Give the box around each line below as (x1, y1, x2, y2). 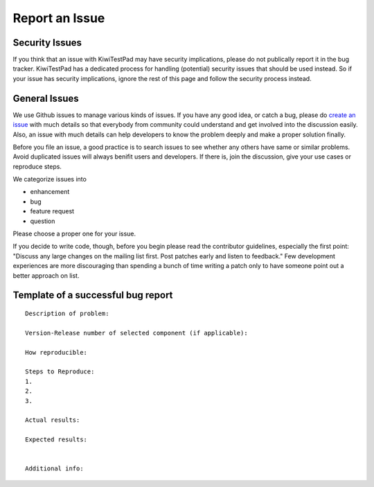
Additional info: (25, 465, 84, 472)
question (30, 217, 55, 225)
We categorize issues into (12, 175, 87, 184)
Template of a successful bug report (12, 290, 173, 301)
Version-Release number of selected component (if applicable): (25, 329, 249, 337)
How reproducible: (25, 348, 88, 356)
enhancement (30, 188, 70, 196)
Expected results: (25, 436, 88, 443)
